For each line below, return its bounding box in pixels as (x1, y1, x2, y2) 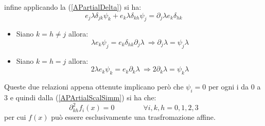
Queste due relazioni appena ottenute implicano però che (4, 81, 184, 92)
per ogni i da (208, 81, 249, 92)
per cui (4, 112, 26, 122)
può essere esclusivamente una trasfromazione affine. (51, 112, 216, 122)
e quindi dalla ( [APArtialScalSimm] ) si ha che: (10, 92, 156, 102)
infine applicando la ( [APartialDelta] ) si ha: (4, 2, 142, 12)
